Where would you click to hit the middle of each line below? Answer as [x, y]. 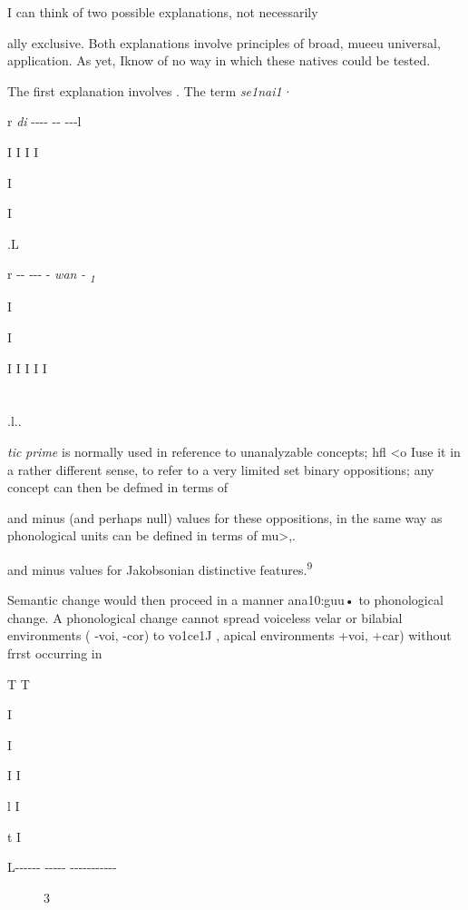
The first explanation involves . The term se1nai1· [150, 90]
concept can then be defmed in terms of [118, 487]
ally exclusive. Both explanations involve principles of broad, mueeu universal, [224, 42]
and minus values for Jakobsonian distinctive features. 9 [160, 568]
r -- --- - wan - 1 [51, 275]
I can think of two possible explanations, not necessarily [163, 12]
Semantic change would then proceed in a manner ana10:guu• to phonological [225, 600]
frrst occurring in [55, 653]
